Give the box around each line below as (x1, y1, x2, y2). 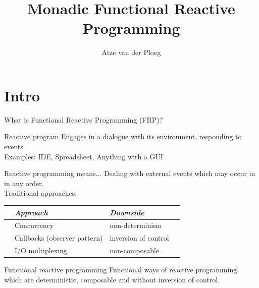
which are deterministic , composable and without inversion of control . (4, 274, 220, 284)
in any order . (4, 178, 44, 188)
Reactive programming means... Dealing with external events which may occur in (4, 168, 255, 179)
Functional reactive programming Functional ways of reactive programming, (4, 264, 239, 275)
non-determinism (110, 220, 162, 231)
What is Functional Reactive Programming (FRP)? (4, 114, 163, 125)
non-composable (110, 245, 160, 256)
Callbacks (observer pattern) (15, 233, 103, 243)
